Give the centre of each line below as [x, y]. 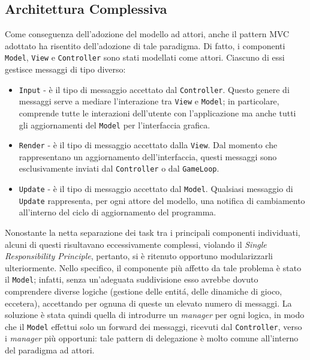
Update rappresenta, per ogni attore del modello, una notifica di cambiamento [162, 200]
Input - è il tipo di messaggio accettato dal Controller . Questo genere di [154, 89]
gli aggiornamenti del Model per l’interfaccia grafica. [115, 124]
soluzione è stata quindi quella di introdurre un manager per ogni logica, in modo [155, 315]
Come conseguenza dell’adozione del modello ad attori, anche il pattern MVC [147, 34]
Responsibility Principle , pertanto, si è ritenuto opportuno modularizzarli [139, 256]
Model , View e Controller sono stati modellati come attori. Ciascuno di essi [145, 57]
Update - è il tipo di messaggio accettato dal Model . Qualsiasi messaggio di [156, 189]
